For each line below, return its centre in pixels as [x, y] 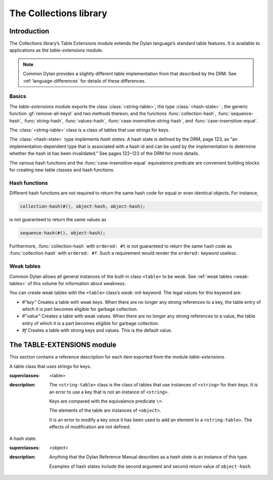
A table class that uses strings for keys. [50, 366]
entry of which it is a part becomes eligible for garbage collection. [90, 323]
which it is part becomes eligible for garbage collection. [80, 309]
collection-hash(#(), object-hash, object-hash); [83, 207]
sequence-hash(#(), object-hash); [63, 233]
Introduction [29, 31]
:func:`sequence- [236, 113]
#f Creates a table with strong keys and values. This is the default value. [97, 330]
